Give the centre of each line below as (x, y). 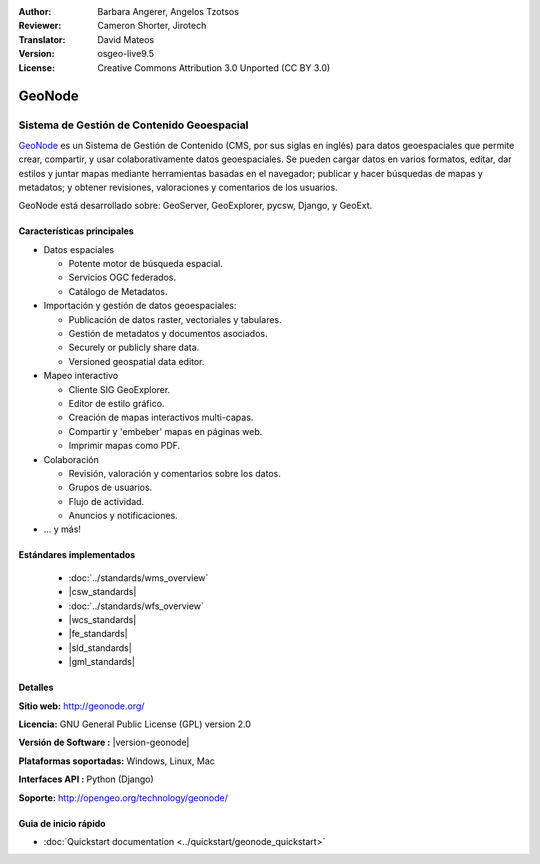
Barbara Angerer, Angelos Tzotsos (168, 11)
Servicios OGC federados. (122, 277)
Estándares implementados (77, 555)
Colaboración (71, 459)
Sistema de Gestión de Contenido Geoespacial (133, 125)
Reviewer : (40, 26)
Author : (35, 11)
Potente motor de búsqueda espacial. (146, 264)
